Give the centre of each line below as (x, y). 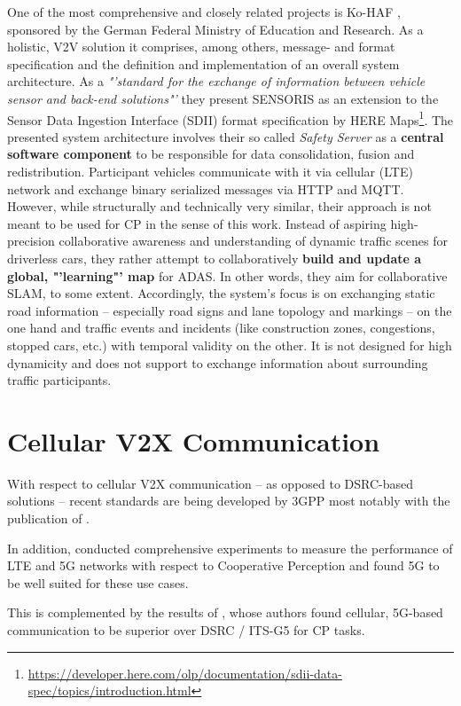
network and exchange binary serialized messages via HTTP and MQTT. (206, 188)
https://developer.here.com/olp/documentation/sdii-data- (185, 673)
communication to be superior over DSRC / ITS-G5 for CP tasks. (186, 630)
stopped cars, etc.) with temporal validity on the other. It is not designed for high (230, 345)
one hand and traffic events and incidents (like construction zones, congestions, (221, 328)
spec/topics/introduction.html (109, 690)
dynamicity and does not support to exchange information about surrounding (218, 362)
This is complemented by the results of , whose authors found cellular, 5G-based (225, 612)
